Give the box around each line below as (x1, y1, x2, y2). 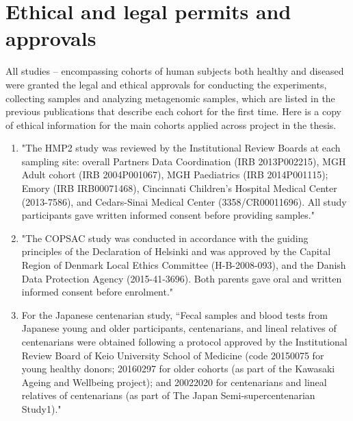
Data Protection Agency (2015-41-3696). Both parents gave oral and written (21, 271, 342, 285)
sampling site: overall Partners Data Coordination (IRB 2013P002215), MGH (21, 154, 346, 168)
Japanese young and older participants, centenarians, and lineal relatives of (21, 321, 337, 335)
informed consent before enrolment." (21, 285, 174, 299)
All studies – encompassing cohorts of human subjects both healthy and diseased (5, 64, 344, 78)
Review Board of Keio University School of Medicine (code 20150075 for (21, 348, 324, 362)
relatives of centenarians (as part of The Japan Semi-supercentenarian (21, 388, 315, 402)
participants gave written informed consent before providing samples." (21, 208, 315, 222)
